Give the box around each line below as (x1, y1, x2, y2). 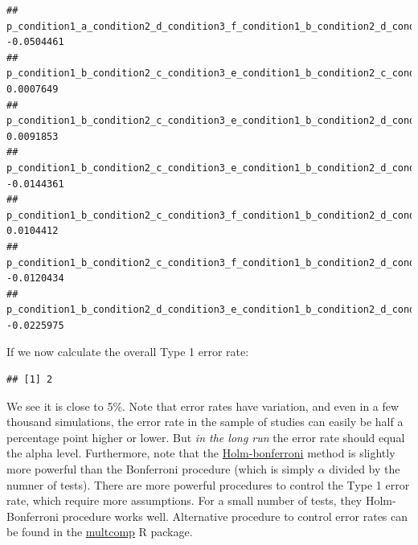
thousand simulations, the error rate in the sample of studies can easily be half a (6, 413, 404, 430)
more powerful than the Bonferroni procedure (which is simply (6, 461, 314, 477)
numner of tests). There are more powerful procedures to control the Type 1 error (6, 476, 410, 493)
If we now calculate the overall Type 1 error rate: (6, 343, 249, 360)
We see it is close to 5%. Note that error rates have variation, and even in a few (6, 397, 400, 414)
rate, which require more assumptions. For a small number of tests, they (6, 492, 363, 509)
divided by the (329, 461, 400, 477)
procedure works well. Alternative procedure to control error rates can (62, 507, 408, 524)
